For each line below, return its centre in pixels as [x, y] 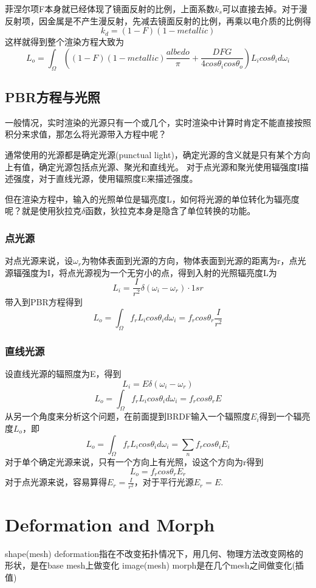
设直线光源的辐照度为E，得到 [63, 374]
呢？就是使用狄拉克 [43, 211]
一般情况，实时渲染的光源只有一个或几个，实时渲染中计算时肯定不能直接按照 [158, 122]
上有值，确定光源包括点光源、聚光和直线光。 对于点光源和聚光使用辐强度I [153, 166]
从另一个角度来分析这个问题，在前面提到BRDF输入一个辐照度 [128, 416]
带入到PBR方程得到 [44, 302]
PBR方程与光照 [53, 96]
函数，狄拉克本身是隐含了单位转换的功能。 [170, 211]
